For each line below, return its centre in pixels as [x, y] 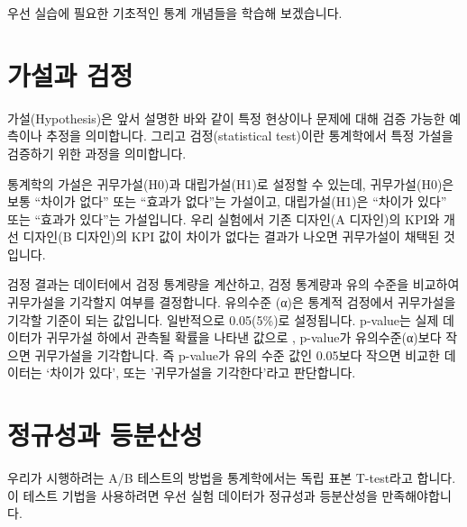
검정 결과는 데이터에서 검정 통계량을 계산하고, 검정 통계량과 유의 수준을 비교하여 [233, 284]
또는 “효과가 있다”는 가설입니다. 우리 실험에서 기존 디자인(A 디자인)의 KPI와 [224, 218]
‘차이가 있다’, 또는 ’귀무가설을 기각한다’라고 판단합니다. [201, 373]
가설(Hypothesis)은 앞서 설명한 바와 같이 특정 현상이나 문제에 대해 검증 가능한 [226, 118]
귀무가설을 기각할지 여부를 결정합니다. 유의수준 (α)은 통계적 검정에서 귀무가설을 [232, 302]
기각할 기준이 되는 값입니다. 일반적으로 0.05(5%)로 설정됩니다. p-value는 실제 [223, 319]
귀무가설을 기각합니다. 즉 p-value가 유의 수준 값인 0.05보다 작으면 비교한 [237, 354]
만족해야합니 [417, 495]
